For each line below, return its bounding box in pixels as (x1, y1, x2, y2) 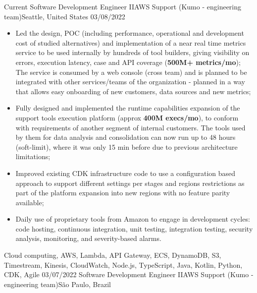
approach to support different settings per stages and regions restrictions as (15, 177, 245, 188)
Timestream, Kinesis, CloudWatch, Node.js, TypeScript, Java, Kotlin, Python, (4, 259, 243, 270)
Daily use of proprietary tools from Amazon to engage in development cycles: (15, 214, 250, 224)
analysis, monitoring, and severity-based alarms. (15, 233, 161, 243)
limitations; (15, 151, 51, 162)
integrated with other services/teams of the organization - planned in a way (15, 76, 245, 87)
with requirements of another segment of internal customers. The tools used (15, 122, 246, 132)
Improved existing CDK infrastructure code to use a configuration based (15, 168, 236, 178)
